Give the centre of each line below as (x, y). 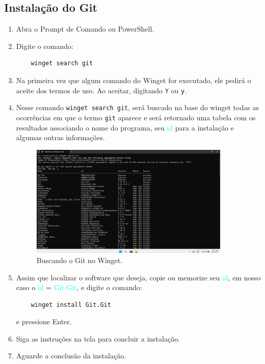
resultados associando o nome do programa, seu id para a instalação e (125, 127)
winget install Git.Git (71, 305)
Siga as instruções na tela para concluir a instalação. (98, 338)
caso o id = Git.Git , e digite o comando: (79, 287)
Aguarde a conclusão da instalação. (71, 356)
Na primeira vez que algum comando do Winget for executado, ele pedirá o (134, 80)
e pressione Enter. (44, 321)
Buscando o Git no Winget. (79, 260)
